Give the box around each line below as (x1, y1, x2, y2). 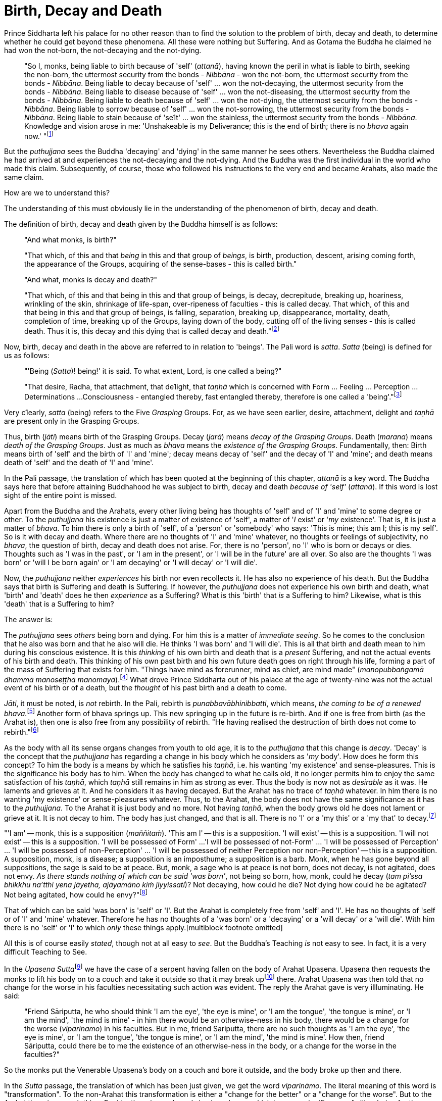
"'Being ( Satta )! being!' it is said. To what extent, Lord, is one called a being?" (24, 367, 282, 376)
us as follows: (4, 351, 50, 360)
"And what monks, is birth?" (24, 235, 117, 244)
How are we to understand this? (4, 188, 110, 197)
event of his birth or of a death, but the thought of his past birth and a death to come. (4, 683, 287, 692)
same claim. (4, 173, 44, 182)
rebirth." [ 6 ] (4, 726, 39, 736)
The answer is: (4, 615, 53, 624)
